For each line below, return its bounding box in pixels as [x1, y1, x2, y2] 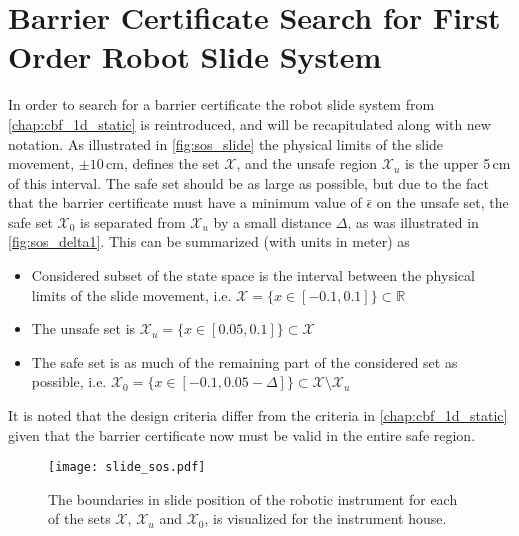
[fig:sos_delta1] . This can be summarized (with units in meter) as [8, 231, 410, 252]
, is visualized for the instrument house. [204, 508, 447, 529]
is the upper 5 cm [404, 153, 511, 174]
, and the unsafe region [236, 153, 378, 174]
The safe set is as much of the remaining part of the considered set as [31, 351, 458, 372]
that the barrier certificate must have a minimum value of [8, 192, 362, 213]
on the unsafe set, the [376, 192, 509, 213]
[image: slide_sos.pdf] [48, 460, 206, 475]
